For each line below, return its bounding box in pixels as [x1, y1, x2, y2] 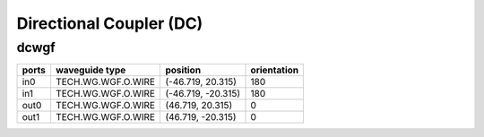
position [165, 64, 202, 76]
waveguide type [55, 64, 126, 76]
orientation [250, 64, 299, 76]
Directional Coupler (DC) [16, 13, 203, 33]
